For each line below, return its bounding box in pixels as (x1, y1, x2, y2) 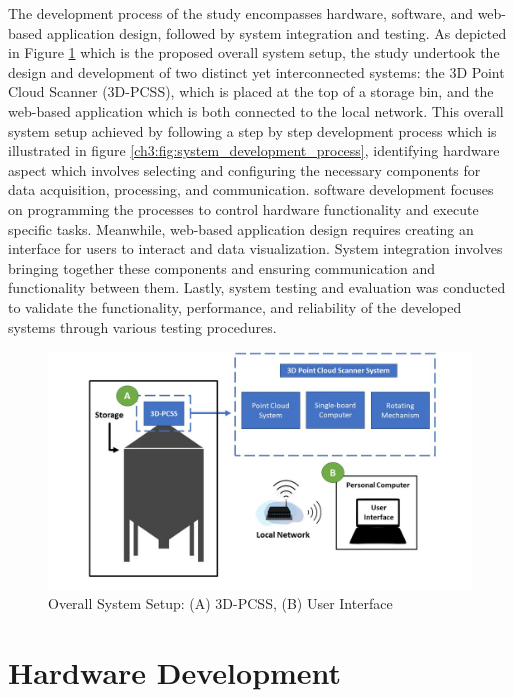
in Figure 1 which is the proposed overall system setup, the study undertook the (8, 42, 500, 63)
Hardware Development (8, 651, 342, 692)
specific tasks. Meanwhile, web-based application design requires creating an (8, 218, 474, 239)
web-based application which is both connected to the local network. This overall (8, 100, 504, 121)
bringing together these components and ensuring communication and (8, 257, 435, 278)
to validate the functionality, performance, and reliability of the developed (8, 296, 462, 317)
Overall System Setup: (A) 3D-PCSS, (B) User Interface (48, 593, 393, 614)
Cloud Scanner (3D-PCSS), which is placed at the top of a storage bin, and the (8, 81, 494, 102)
